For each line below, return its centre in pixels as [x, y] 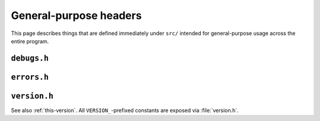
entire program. [30, 41]
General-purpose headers [76, 15]
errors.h [30, 77]
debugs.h [30, 58]
